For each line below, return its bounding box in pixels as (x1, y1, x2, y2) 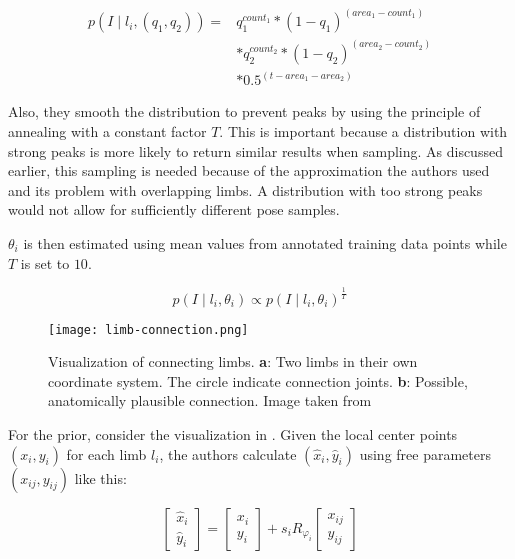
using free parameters (359, 443, 491, 464)
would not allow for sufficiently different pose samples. (8, 199, 340, 220)
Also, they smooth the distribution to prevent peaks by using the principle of (8, 101, 481, 122)
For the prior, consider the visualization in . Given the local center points (8, 423, 458, 444)
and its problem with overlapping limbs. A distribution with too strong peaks (8, 179, 483, 200)
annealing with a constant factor (8, 121, 207, 141)
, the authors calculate (159, 443, 297, 464)
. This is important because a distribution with (219, 121, 508, 141)
